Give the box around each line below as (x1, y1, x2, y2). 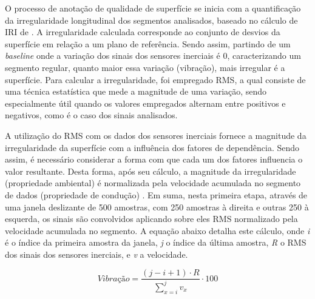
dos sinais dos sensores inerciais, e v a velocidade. (5, 247, 188, 260)
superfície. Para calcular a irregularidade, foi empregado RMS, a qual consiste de (5, 73, 306, 86)
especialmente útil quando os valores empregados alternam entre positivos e (5, 96, 286, 109)
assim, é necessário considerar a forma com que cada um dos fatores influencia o (5, 153, 303, 166)
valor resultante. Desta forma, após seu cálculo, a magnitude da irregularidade (5, 164, 296, 177)
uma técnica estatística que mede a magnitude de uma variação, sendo (5, 85, 267, 98)
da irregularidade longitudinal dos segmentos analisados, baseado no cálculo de (5, 13, 298, 26)
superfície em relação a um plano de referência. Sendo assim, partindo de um (5, 37, 291, 50)
